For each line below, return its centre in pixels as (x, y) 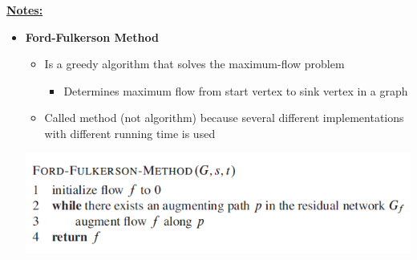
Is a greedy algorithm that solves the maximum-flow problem (194, 64)
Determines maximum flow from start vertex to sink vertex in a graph (236, 90)
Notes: (25, 10)
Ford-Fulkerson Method (92, 37)
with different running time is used (130, 133)
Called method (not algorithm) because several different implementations (224, 118)
